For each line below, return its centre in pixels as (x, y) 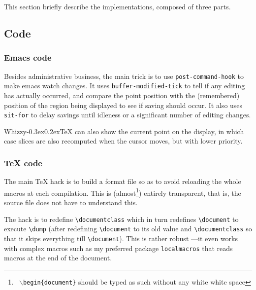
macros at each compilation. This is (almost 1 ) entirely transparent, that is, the (123, 192)
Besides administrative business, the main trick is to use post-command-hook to (124, 76)
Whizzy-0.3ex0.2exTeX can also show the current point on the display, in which (124, 131)
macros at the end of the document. (58, 258)
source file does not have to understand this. (71, 202)
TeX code (23, 163)
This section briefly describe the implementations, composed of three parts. (117, 6)
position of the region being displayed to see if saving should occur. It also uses (123, 105)
